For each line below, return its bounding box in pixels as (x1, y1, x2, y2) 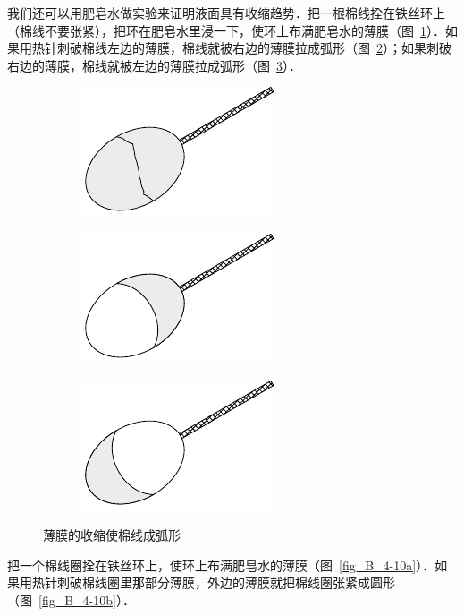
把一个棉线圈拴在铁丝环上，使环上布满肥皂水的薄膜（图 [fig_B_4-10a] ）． (7, 555, 435, 574)
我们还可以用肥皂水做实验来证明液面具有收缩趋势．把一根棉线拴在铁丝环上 (7, 4, 445, 21)
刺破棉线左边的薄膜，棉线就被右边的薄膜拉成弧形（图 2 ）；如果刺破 (56, 38, 451, 57)
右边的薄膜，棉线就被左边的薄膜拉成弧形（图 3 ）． (7, 56, 301, 74)
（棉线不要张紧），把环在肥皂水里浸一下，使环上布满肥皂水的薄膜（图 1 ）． (7, 21, 445, 39)
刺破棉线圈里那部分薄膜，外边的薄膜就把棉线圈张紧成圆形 (56, 573, 395, 592)
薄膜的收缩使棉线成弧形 (43, 526, 181, 544)
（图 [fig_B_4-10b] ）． (7, 590, 135, 609)
